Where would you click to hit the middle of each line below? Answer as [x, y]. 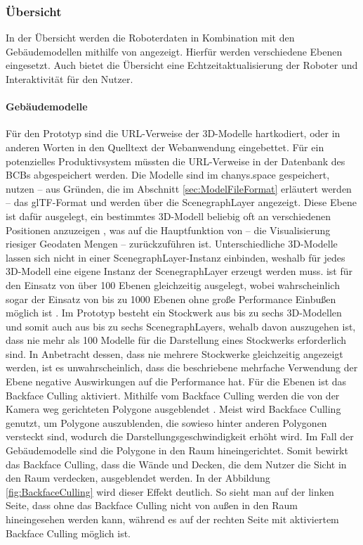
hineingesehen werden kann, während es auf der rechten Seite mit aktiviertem [172, 519]
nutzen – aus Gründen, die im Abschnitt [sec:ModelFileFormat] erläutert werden [179, 188]
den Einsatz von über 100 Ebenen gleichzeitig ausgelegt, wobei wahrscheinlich [173, 284]
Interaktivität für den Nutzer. [70, 79]
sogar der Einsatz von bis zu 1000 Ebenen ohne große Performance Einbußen [171, 299]
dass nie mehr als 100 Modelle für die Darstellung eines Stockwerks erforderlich [176, 340]
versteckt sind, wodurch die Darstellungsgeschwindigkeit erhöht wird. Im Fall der [180, 436]
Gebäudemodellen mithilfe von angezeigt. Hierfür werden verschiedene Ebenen [174, 51]
